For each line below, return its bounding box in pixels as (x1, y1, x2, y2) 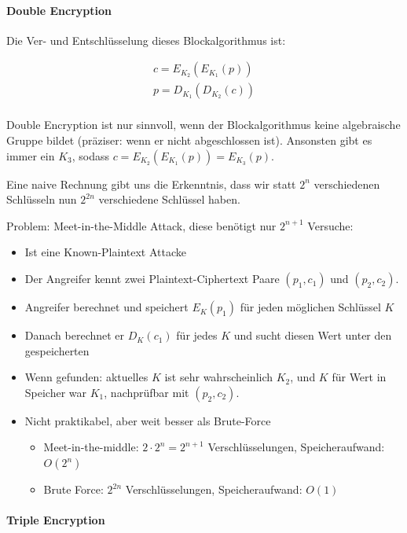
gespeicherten (24, 342, 90, 358)
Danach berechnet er (24, 327, 125, 344)
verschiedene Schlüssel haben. (98, 191, 240, 208)
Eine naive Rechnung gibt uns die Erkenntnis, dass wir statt (6, 175, 296, 192)
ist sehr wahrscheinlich (164, 369, 273, 385)
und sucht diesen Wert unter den (233, 327, 392, 344)
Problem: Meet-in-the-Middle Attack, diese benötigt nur (6, 217, 277, 233)
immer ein (6, 147, 55, 164)
